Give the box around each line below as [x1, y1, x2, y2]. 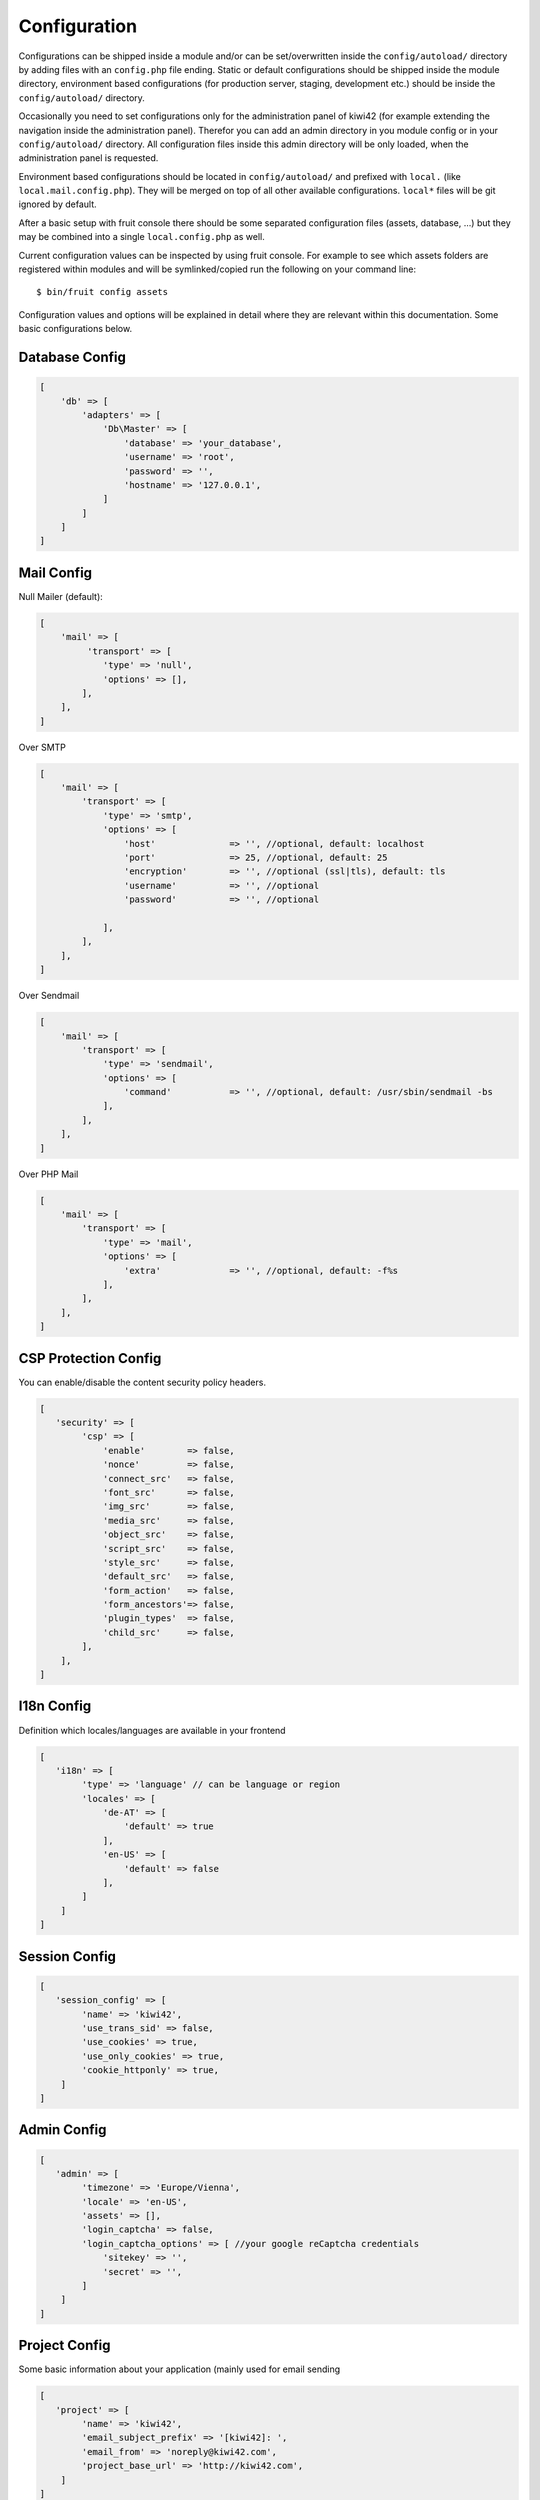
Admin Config [18, 2121, 107, 2139]
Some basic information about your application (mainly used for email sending [18, 2363, 341, 2375]
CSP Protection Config [18, 1350, 162, 1367]
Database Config [18, 349, 127, 365]
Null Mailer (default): [18, 590, 104, 602]
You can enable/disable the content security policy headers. [18, 1376, 267, 1388]
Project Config [18, 2337, 111, 2354]
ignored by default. [18, 198, 97, 210]
